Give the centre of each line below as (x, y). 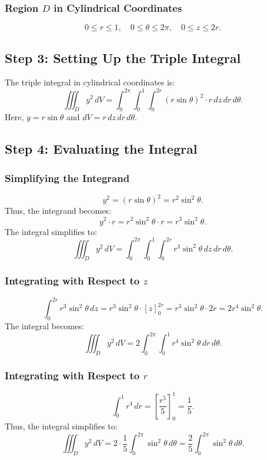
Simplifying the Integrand (67, 178)
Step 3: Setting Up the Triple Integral (123, 57)
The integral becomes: (44, 325)
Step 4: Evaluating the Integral (101, 149)
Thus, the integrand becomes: (58, 211)
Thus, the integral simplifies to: (61, 426)
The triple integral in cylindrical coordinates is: (90, 82)
